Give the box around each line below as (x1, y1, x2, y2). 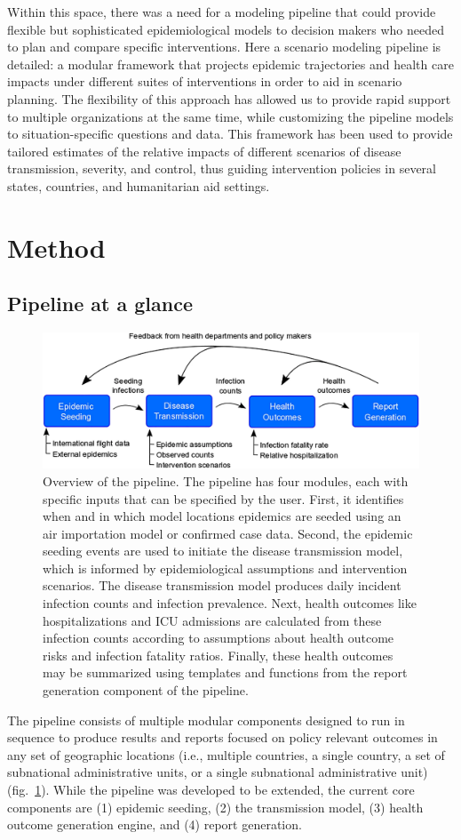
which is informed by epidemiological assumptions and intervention (43, 558, 408, 577)
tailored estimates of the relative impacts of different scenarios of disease (7, 141, 401, 160)
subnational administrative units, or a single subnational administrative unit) (7, 763, 428, 781)
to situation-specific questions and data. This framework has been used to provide (7, 124, 453, 143)
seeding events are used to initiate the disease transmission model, (43, 541, 403, 560)
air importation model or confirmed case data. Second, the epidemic (43, 524, 413, 542)
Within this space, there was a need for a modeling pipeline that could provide (7, 3, 436, 20)
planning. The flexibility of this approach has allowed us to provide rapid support (7, 89, 451, 108)
